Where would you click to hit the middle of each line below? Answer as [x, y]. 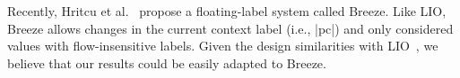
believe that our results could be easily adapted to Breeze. [167, 62]
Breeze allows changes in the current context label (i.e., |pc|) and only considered [230, 28]
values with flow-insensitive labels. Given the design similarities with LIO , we [223, 46]
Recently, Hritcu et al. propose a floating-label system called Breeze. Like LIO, [227, 11]
